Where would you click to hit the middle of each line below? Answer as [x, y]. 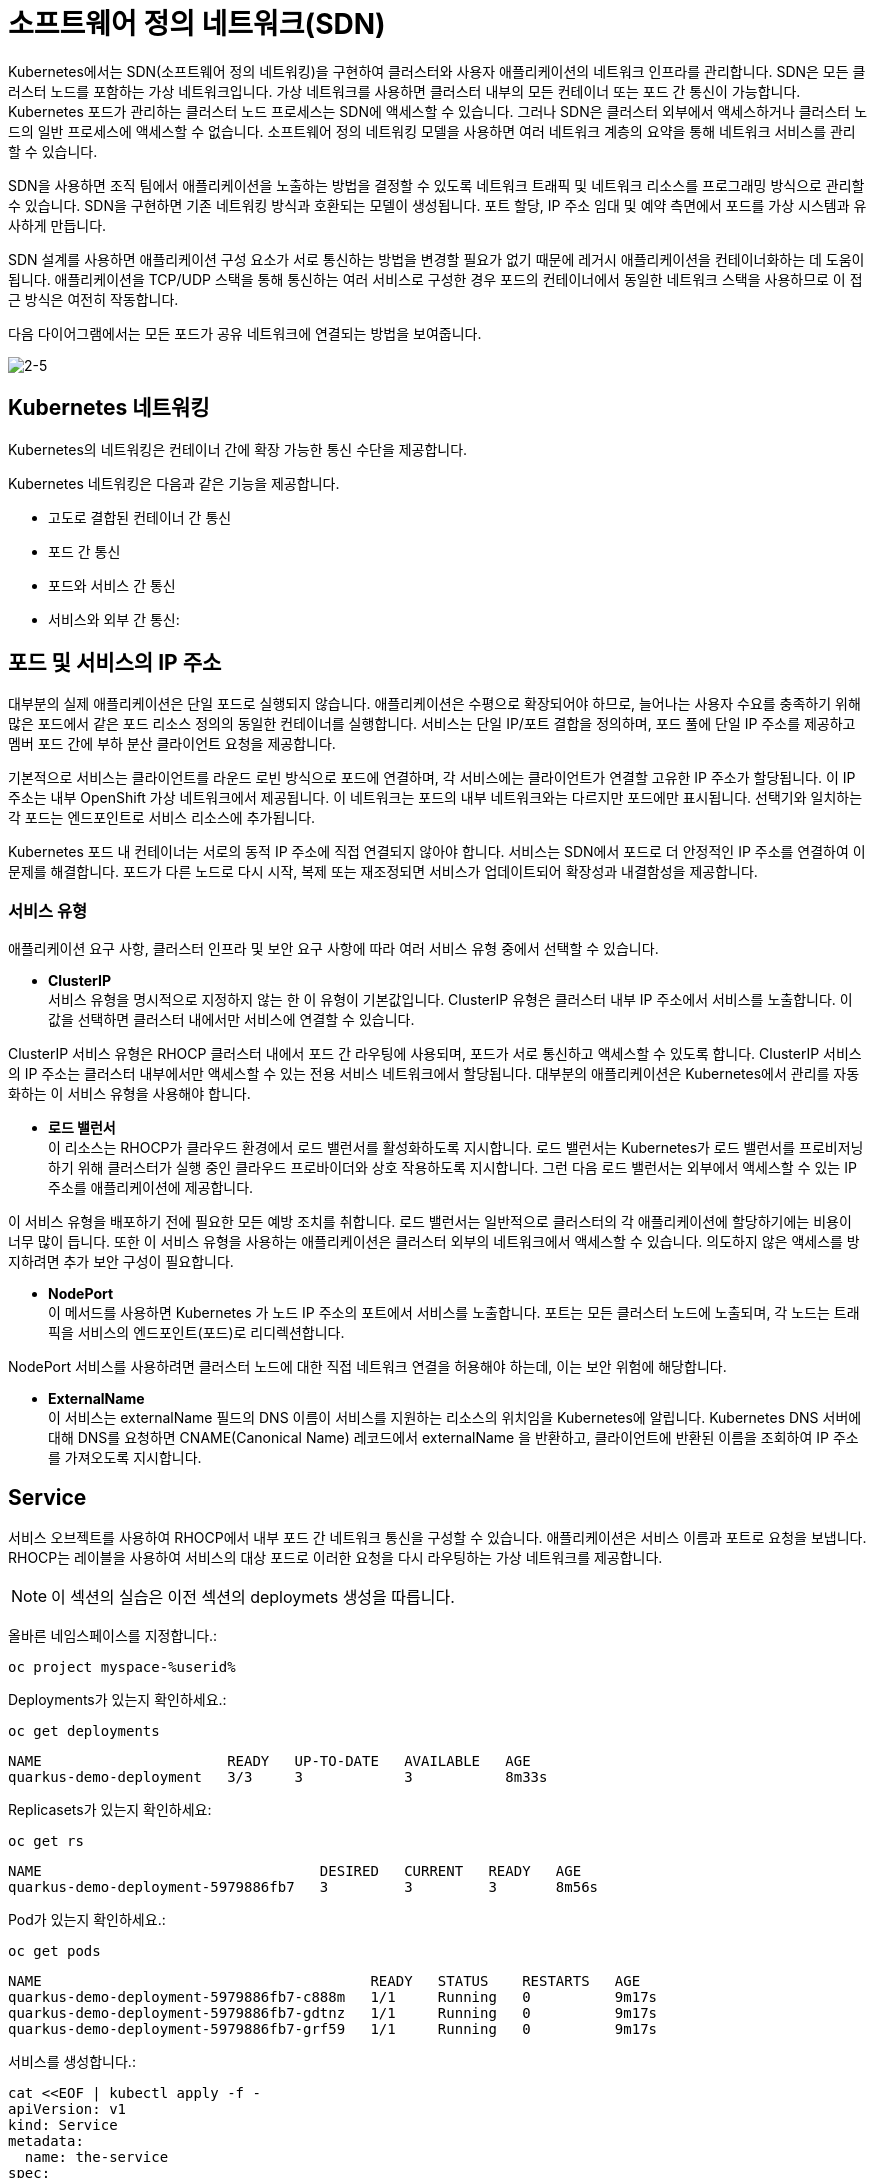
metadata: [46, 2141]
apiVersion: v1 [67, 2109]
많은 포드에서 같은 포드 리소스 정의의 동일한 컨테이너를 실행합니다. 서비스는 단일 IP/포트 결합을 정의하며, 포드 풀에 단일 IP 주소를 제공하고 [432, 724]
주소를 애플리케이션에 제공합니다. [151, 1188]
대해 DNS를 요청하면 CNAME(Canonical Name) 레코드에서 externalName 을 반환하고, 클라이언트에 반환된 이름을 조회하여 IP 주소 [453, 1438]
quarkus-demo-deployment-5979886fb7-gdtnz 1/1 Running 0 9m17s [333, 2013]
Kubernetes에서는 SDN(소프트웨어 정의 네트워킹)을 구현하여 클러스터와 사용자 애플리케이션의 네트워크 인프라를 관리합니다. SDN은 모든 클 [437, 71]
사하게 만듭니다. [57, 225]
